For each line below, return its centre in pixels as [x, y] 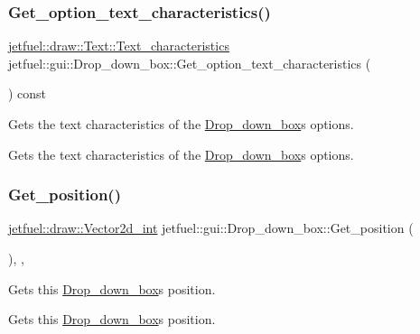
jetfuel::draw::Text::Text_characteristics [119, 46]
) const [28, 93]
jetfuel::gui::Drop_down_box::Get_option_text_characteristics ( [190, 63]
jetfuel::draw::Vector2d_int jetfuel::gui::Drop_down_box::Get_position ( [211, 228]
